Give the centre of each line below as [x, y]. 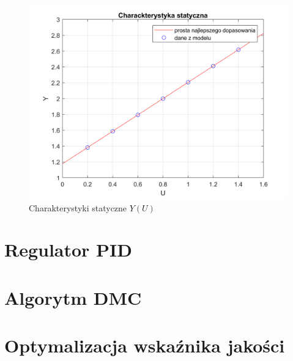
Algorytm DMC [73, 297]
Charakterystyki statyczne [78, 207]
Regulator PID [69, 250]
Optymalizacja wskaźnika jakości [145, 345]
